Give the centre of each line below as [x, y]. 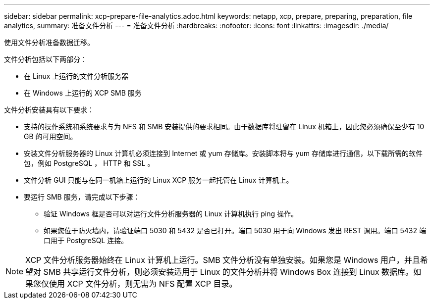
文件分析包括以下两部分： [46, 59]
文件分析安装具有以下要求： [49, 110]
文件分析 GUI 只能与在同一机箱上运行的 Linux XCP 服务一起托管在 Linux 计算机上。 [159, 180]
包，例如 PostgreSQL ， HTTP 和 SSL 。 [89, 163]
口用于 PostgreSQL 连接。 [86, 240]
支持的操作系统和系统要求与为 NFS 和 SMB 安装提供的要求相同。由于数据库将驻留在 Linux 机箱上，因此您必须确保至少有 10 [224, 126]
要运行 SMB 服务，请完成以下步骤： [82, 197]
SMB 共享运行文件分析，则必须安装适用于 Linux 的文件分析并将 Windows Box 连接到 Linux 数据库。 [228, 272]
